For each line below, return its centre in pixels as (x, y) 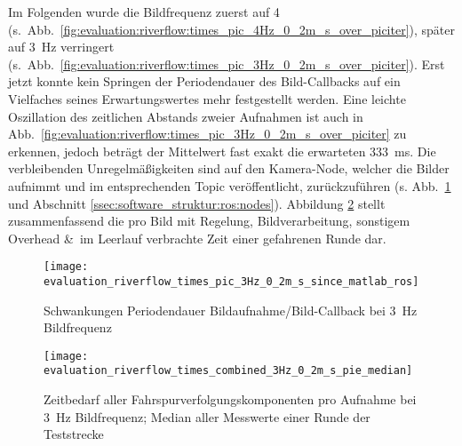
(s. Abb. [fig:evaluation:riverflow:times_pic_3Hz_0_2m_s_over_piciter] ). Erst (227, 64)
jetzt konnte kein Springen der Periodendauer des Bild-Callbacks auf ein (204, 81)
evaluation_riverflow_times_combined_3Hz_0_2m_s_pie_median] (228, 371)
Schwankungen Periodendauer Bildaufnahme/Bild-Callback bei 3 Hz (231, 310)
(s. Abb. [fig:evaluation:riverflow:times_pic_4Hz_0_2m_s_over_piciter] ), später (231, 29)
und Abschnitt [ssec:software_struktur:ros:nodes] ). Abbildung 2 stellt (197, 203)
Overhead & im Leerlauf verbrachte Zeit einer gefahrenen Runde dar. (197, 238)
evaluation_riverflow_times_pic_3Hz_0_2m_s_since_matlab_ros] (231, 281)
